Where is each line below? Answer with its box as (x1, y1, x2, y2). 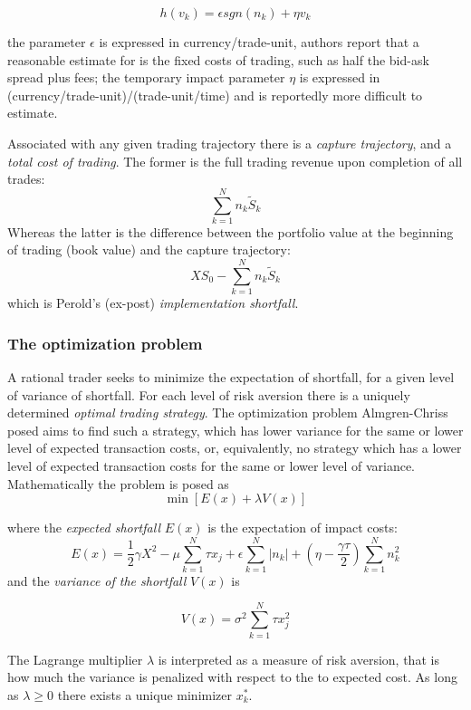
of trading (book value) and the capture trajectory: (7, 240, 291, 259)
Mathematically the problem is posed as (7, 474, 229, 493)
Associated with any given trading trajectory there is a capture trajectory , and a (7, 133, 452, 152)
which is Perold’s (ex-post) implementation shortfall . (7, 293, 299, 312)
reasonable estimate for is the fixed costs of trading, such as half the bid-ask (7, 50, 429, 69)
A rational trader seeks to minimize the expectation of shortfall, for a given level (7, 368, 455, 386)
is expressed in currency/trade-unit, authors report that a (99, 33, 419, 51)
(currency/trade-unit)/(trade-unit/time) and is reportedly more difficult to (7, 85, 423, 104)
